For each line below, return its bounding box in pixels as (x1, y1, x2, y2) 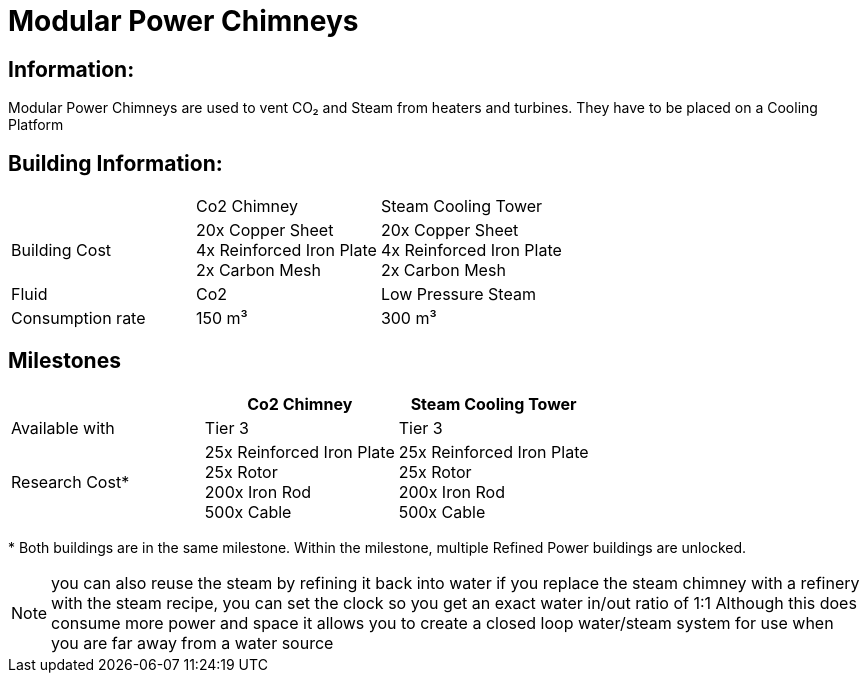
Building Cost (11, 240, 112, 261)
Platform (8, 116, 64, 134)
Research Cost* (11, 471, 130, 492)
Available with (11, 417, 115, 438)
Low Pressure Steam (380, 284, 536, 305)
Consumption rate (11, 308, 146, 329)
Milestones (8, 348, 121, 374)
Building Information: (8, 150, 223, 176)
